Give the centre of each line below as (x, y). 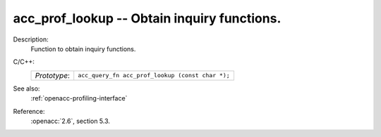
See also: (26, 89)
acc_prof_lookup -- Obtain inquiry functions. (147, 18)
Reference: (29, 111)
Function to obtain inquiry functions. (83, 48)
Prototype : (53, 75)
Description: (31, 39)
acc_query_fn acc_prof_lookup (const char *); (154, 76)
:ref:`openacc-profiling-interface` (79, 98)
